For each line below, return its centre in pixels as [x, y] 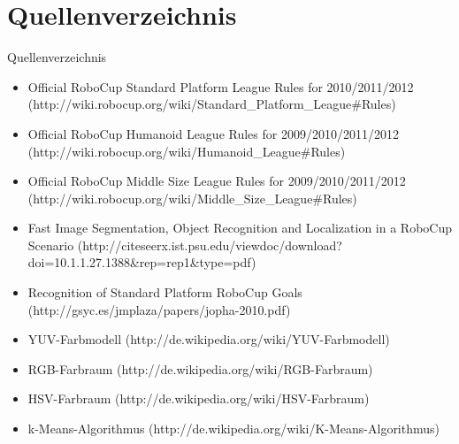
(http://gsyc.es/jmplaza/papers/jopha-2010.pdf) [159, 309]
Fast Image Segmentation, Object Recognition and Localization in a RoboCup [240, 228]
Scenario [51, 245]
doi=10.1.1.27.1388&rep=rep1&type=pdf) [142, 262]
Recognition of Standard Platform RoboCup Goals [165, 292]
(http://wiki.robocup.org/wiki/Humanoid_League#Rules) [187, 151]
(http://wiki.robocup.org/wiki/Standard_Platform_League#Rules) [212, 104]
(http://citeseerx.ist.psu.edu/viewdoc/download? [210, 245]
